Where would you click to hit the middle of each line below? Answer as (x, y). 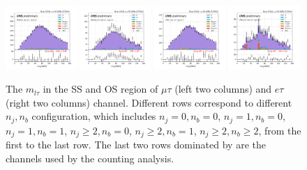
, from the (280, 130)
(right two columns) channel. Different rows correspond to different (149, 102)
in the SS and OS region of (100, 89)
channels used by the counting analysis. (90, 158)
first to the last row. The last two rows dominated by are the (136, 145)
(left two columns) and (223, 89)
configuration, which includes (94, 116)
